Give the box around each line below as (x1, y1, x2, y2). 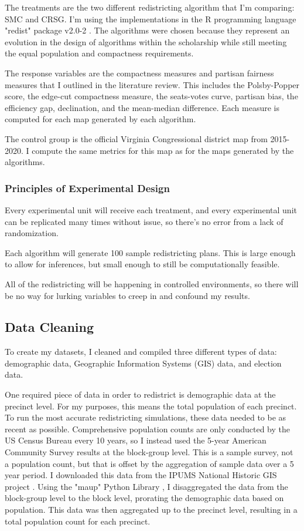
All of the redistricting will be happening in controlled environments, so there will (5, 277, 299, 290)
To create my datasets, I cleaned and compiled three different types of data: (5, 345, 277, 358)
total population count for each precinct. (5, 515, 151, 527)
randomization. (5, 227, 59, 239)
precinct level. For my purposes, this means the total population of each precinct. (5, 399, 297, 412)
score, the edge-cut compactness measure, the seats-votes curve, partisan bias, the (5, 90, 298, 102)
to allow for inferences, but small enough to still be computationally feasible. (5, 258, 280, 270)
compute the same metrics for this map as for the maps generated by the (32, 144, 294, 156)
